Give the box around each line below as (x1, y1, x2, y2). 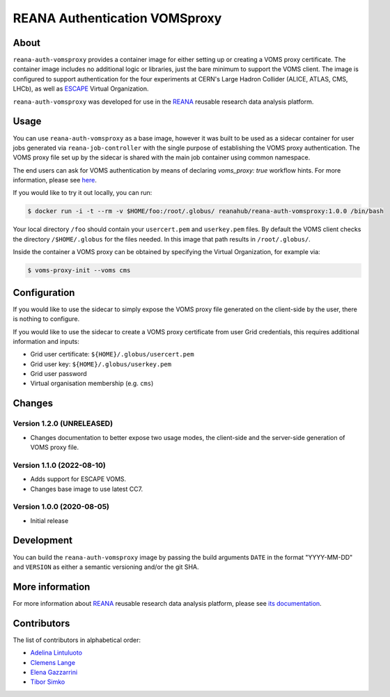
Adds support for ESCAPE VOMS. (30, 475, 127, 483)
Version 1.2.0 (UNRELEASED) (13, 418, 114, 428)
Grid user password (30, 370, 87, 378)
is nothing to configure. (13, 315, 80, 323)
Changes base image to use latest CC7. (30, 485, 143, 493)
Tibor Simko (30, 678, 65, 686)
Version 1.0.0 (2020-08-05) (13, 502, 109, 512)
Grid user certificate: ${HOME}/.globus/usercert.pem (30, 350, 194, 359)
